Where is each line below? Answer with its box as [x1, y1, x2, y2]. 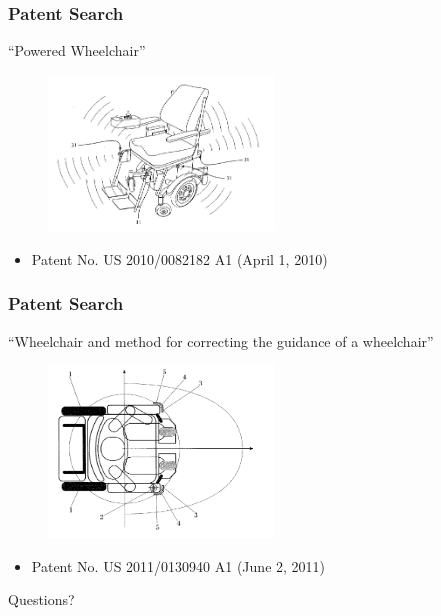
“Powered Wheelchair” [8, 40, 146, 61]
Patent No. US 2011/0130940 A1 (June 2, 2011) [31, 555, 326, 576]
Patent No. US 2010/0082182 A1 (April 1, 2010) [31, 248, 328, 269]
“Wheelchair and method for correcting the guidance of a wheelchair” [8, 330, 434, 351]
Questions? [8, 589, 75, 610]
